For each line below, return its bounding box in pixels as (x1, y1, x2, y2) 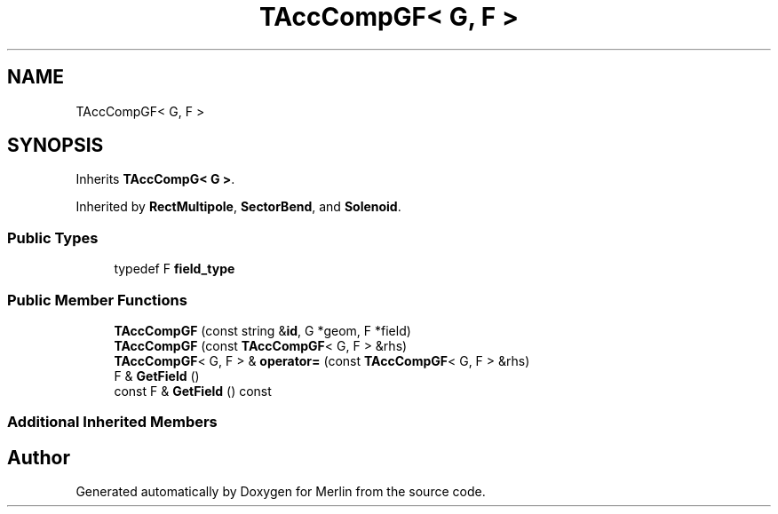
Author (7, 446, 70, 469)
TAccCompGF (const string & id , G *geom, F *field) (114, 322, 411, 338)
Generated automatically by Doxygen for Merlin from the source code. (75, 484, 486, 500)
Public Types (7, 228, 99, 247)
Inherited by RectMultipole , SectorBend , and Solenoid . (75, 199, 401, 215)
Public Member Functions (7, 290, 187, 309)
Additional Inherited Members (7, 413, 218, 431)
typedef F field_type (114, 261, 235, 277)
